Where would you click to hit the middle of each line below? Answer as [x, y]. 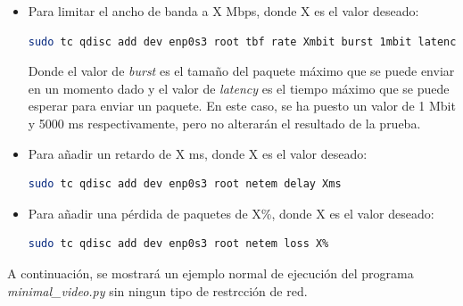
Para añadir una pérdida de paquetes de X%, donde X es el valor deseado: [231, 213]
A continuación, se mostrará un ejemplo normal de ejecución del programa [211, 273]
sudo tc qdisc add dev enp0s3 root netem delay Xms [185, 184]
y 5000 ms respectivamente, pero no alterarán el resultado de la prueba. [224, 123]
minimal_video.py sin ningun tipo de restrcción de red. [157, 290]
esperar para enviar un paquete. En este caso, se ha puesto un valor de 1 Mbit [242, 106]
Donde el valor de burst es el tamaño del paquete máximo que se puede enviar [241, 71]
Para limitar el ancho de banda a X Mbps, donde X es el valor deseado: [223, 11]
